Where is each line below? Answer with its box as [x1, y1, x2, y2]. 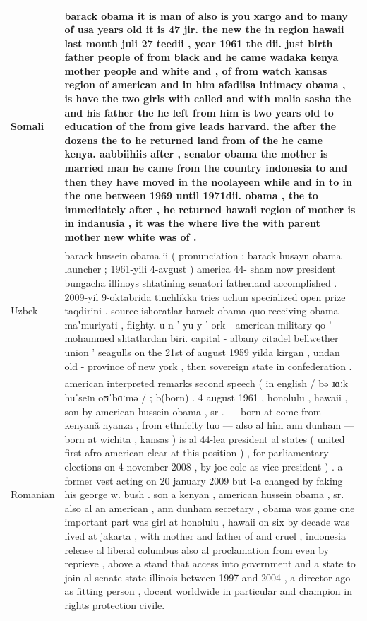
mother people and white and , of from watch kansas [64, 63, 327, 78]
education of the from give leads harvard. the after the [64, 119, 337, 134]
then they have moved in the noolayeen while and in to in [64, 174, 352, 189]
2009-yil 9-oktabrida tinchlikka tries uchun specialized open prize [64, 289, 346, 304]
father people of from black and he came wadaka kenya [64, 49, 339, 64]
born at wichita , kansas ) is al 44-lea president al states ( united [64, 431, 345, 446]
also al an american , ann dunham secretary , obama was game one [64, 500, 355, 515]
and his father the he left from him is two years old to [64, 105, 334, 119]
